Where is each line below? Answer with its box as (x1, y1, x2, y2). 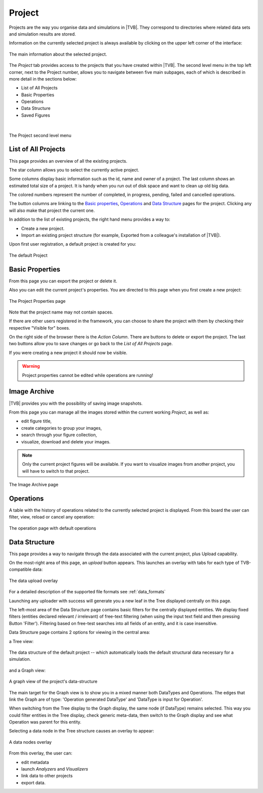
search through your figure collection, (21, 432, 97, 438)
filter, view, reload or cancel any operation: (9, 514, 95, 520)
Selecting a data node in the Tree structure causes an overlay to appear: (9, 728, 154, 734)
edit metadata (21, 759, 49, 765)
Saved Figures (21, 112, 51, 118)
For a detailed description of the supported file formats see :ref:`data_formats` (9, 589, 166, 595)
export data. (21, 779, 46, 786)
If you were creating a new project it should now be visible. (9, 350, 128, 355)
